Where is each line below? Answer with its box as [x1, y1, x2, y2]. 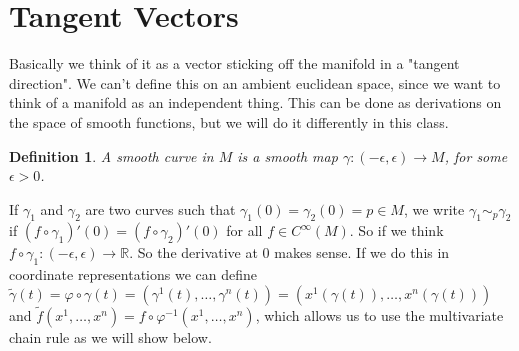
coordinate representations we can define [9, 264, 257, 285]
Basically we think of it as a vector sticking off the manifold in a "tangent [9, 53, 460, 74]
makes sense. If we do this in [274, 242, 450, 263]
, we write [403, 198, 465, 219]
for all [226, 220, 263, 241]
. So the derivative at [129, 242, 258, 263]
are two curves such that [85, 198, 236, 219]
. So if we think [349, 220, 444, 241]
